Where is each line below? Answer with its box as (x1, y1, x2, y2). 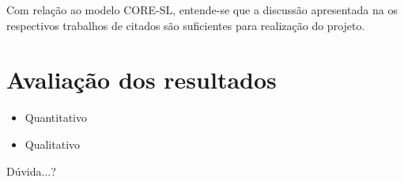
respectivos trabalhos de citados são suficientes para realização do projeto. (6, 17, 365, 33)
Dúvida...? (6, 162, 56, 179)
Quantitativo (25, 109, 87, 126)
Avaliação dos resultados (6, 63, 277, 96)
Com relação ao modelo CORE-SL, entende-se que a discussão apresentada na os (6, 2, 398, 17)
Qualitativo (25, 135, 81, 152)
